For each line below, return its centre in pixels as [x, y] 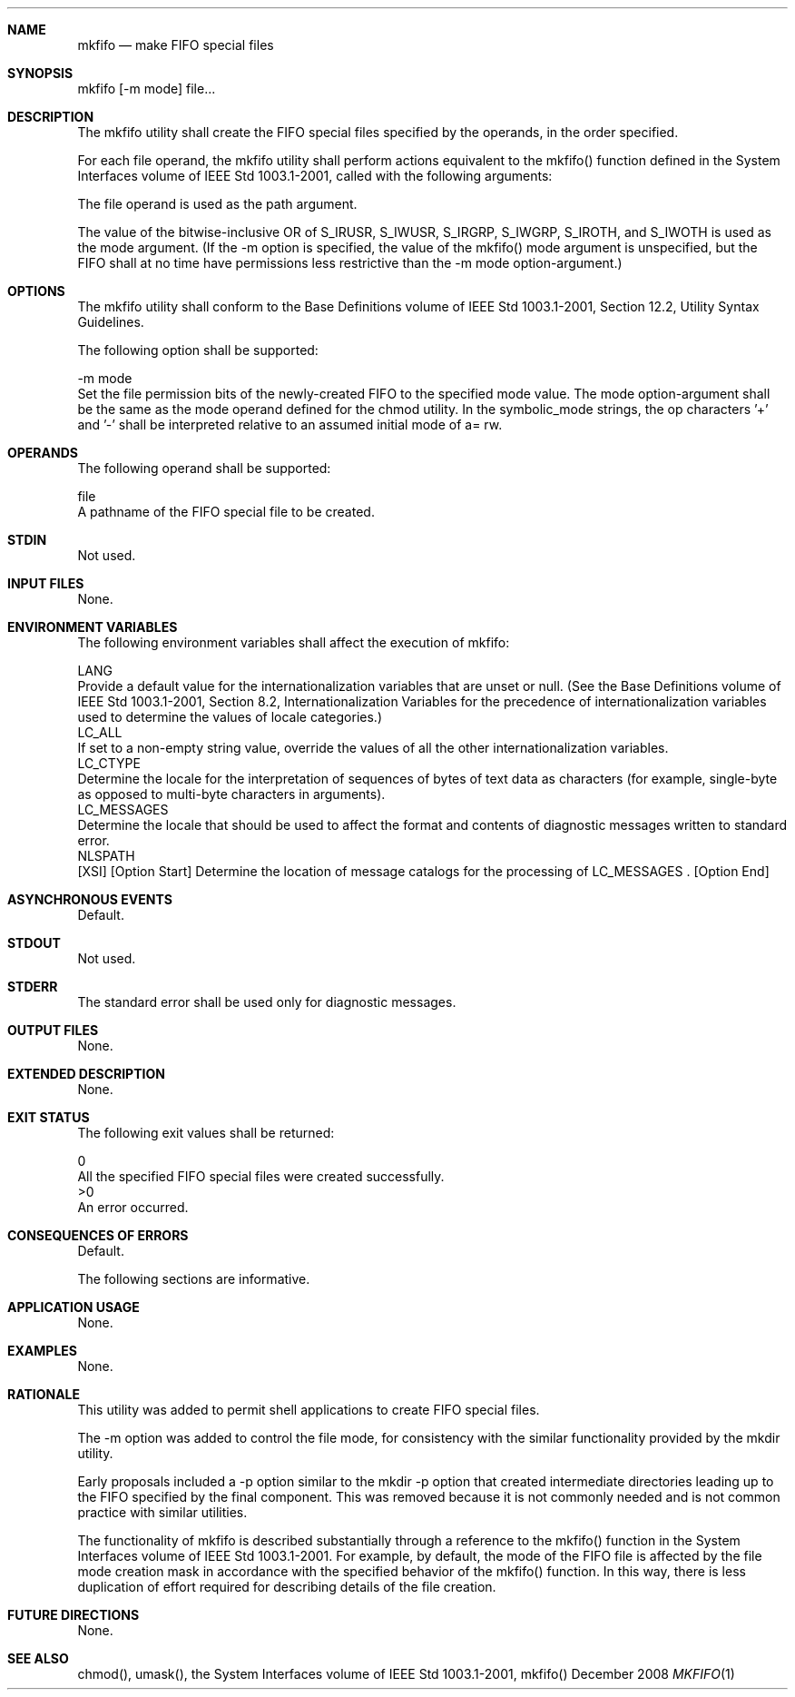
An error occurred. [133, 1207]
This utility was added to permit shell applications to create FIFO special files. [309, 1410]
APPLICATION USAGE [74, 1307]
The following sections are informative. [194, 1279]
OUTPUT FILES [53, 1030]
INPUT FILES [46, 583]
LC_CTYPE [109, 763]
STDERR [33, 987]
